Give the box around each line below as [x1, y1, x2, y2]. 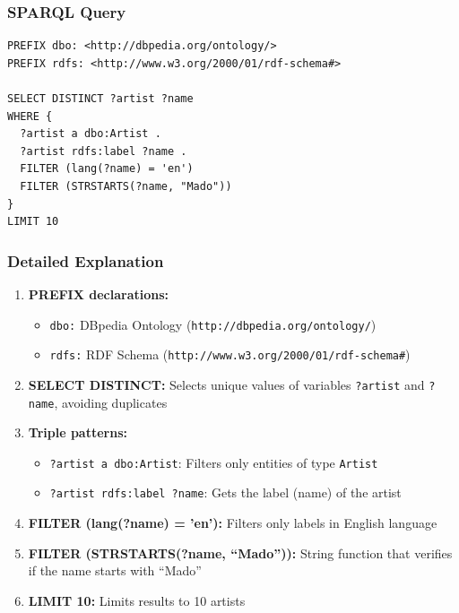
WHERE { [7, 109, 53, 123]
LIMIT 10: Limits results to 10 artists [28, 591, 246, 609]
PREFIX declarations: [28, 284, 169, 303]
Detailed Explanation [7, 249, 164, 272]
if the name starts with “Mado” [28, 561, 202, 580]
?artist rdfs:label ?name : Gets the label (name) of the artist [49, 483, 402, 502]
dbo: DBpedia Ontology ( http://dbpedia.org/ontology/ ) [49, 315, 377, 333]
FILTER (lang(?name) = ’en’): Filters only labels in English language [28, 514, 437, 532]
